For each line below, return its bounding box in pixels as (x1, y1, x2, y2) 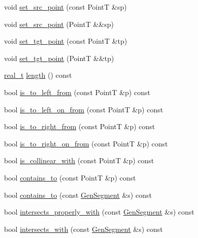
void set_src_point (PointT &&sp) (4, 18, 114, 29)
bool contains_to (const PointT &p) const (4, 172, 136, 183)
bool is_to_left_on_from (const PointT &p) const (4, 104, 163, 114)
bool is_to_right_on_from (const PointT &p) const (4, 138, 168, 148)
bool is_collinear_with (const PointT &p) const (4, 155, 154, 166)
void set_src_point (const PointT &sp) (4, 2, 127, 12)
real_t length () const (4, 70, 72, 80)
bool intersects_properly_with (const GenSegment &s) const (4, 206, 194, 217)
